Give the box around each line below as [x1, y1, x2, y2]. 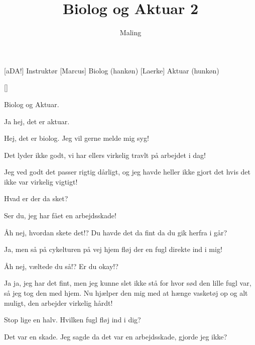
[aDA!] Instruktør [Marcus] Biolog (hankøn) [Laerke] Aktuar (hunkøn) [4, 65, 219, 75]
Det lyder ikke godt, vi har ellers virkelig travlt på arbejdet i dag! [4, 149, 206, 160]
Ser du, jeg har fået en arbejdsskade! [4, 210, 116, 221]
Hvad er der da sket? [4, 193, 68, 204]
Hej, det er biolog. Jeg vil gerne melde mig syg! [4, 133, 149, 143]
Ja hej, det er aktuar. [4, 116, 70, 126]
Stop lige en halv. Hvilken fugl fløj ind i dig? [4, 314, 141, 325]
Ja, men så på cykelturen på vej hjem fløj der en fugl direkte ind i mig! [4, 244, 222, 254]
